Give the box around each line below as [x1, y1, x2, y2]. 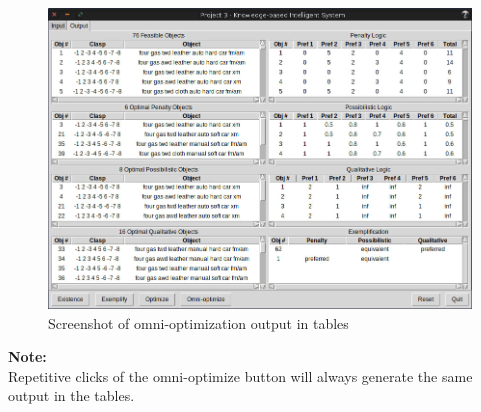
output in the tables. [8, 385, 135, 406]
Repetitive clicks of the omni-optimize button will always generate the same [8, 365, 473, 386]
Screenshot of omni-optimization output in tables [48, 312, 349, 333]
